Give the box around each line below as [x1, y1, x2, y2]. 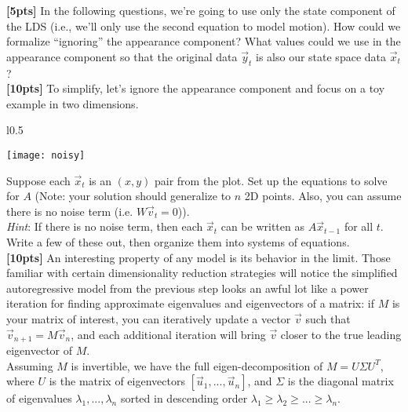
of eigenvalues [6, 390, 72, 407]
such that [305, 310, 351, 326]
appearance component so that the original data [6, 48, 238, 64]
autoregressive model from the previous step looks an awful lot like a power [6, 279, 369, 296]
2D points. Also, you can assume [244, 188, 402, 204]
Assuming [6, 357, 53, 374]
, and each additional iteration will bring [71, 326, 266, 342]
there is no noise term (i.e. [6, 202, 133, 219]
